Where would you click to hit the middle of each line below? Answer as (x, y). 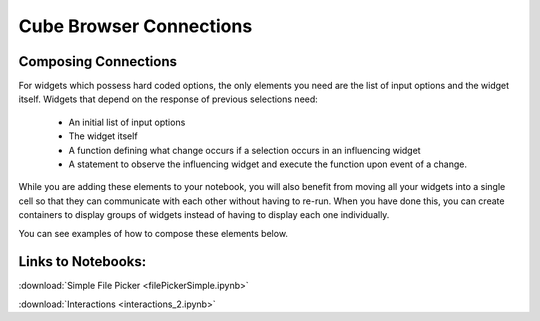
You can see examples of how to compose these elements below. (153, 233)
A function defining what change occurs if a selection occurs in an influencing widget (244, 150)
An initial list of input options (127, 122)
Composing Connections (97, 61)
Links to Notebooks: (82, 261)
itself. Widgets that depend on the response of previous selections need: (168, 99)
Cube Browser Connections (135, 26)
